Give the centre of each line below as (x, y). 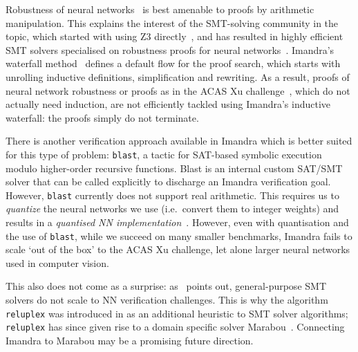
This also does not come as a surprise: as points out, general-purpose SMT (166, 286)
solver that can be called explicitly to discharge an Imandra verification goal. (168, 182)
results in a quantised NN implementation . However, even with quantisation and (177, 222)
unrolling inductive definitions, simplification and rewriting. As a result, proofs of (178, 76)
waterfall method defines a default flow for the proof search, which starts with (173, 63)
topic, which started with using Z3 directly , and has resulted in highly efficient (175, 36)
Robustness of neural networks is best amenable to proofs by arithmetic (160, 9)
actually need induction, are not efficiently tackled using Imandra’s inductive (168, 104)
